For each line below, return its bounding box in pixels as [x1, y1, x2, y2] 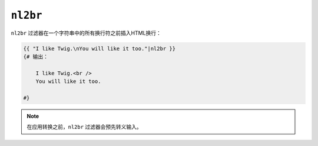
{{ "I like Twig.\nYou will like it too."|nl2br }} [23, 45, 176, 52]
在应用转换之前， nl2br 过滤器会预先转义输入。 [26, 124, 143, 131]
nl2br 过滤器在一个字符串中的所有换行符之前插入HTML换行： [11, 29, 162, 36]
